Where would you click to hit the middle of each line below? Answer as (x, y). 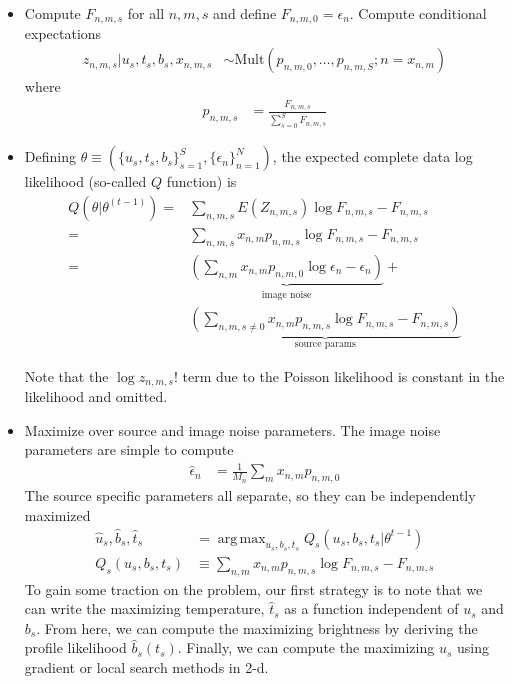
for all (146, 13)
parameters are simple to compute (129, 449)
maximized (57, 514)
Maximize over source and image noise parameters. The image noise (232, 429)
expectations (63, 33)
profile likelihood (75, 647)
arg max (241, 538)
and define (245, 13)
